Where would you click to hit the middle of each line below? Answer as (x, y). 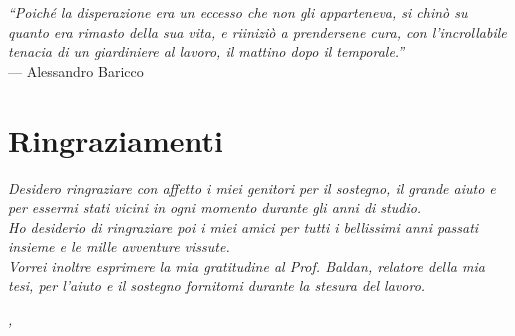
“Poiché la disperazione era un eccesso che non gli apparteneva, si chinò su (238, 12)
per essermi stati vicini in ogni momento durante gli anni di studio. (215, 207)
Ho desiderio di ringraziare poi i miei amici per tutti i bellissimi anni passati (243, 226)
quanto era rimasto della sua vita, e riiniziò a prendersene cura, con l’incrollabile (257, 31)
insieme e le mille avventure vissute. (119, 246)
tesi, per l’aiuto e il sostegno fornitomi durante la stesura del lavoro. (217, 285)
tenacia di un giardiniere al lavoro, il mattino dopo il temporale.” (206, 51)
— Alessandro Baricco (76, 70)
